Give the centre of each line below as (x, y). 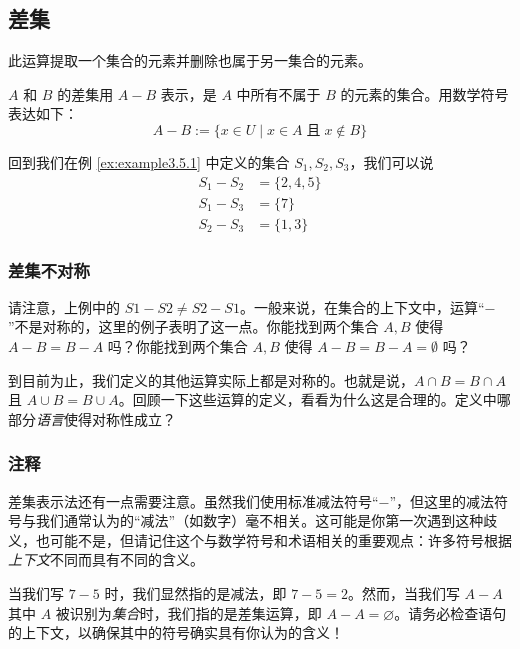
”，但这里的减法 (442, 500)
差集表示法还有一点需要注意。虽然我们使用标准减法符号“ (193, 500)
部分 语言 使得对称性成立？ (92, 418)
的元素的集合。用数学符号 (424, 93)
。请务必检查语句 (450, 612)
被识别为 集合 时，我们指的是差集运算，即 (188, 612)
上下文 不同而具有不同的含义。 (106, 559)
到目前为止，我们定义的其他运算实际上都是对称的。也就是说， (211, 379)
